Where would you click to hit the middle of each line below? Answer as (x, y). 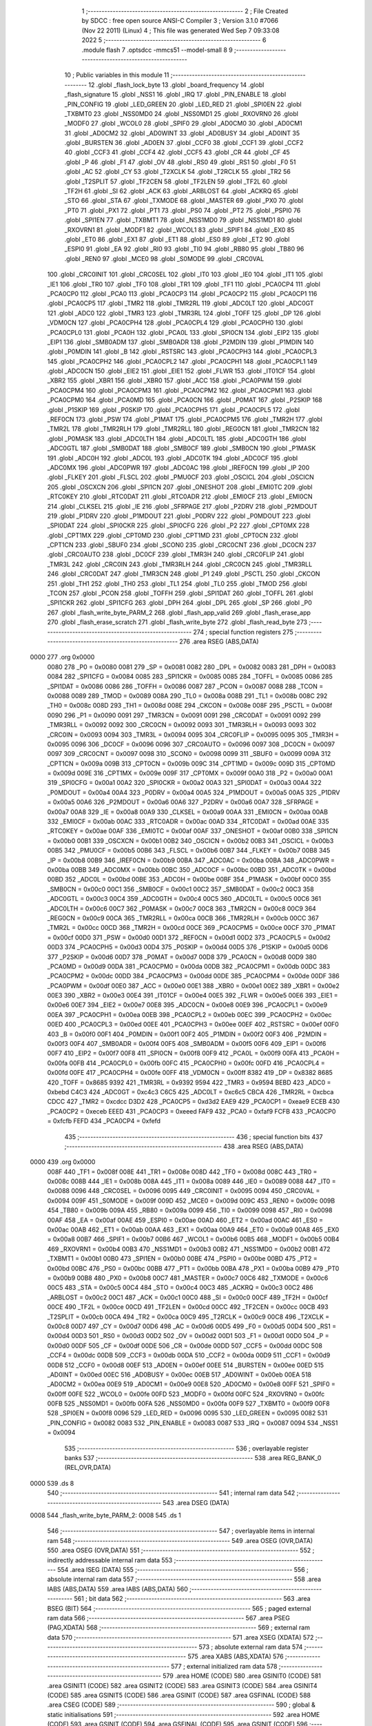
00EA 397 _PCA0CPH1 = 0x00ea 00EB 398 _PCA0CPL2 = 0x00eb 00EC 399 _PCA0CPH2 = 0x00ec (189, 1014)
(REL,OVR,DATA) (88, 1468)
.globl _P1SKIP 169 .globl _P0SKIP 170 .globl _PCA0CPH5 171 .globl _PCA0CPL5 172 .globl (173, 409)
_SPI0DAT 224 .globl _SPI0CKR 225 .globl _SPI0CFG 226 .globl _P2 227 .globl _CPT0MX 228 (178, 525)
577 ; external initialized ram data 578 (224, 1666)
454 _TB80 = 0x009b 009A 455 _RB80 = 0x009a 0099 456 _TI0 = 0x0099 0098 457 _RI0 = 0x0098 (190, 1210)
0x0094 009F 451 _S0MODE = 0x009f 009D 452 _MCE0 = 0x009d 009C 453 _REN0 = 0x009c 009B (191, 1201)
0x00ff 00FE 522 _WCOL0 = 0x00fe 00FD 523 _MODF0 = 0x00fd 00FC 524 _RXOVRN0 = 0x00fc (186, 1394)
